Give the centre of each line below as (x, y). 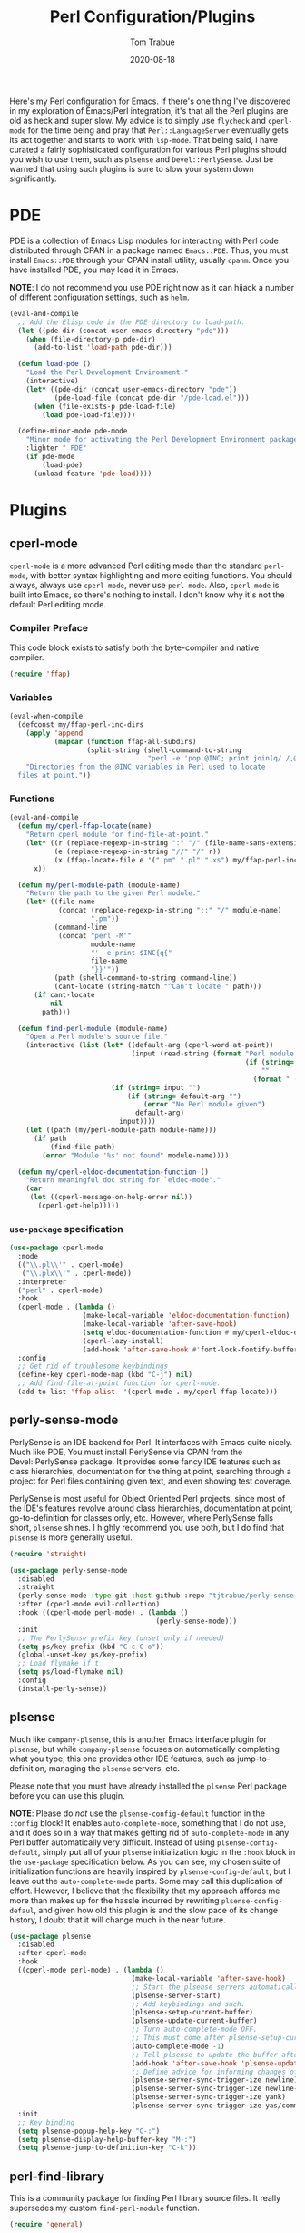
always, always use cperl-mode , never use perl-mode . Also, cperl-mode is (144, 585)
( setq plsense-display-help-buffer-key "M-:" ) (107, 2139)
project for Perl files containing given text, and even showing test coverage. (151, 1481)
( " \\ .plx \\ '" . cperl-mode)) (76, 1273)
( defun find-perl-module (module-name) (93, 1028)
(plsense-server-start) (176, 1995)
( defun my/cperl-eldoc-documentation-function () (113, 1172)
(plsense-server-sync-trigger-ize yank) (208, 2097)
